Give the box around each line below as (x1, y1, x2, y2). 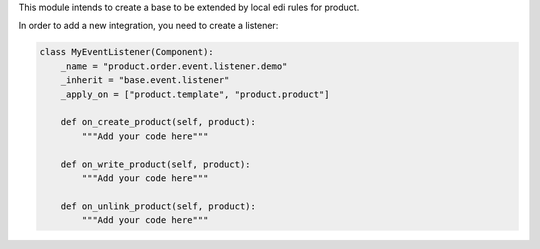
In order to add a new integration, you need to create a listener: (18, 20, 279, 32)
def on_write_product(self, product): (60, 158, 251, 170)
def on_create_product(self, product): (60, 116, 257, 128)
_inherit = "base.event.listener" (60, 75, 230, 86)
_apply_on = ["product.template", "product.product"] (60, 88, 330, 100)
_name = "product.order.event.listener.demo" (60, 60, 288, 72)
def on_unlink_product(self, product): (60, 200, 257, 212)
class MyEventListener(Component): (39, 46, 214, 58)
